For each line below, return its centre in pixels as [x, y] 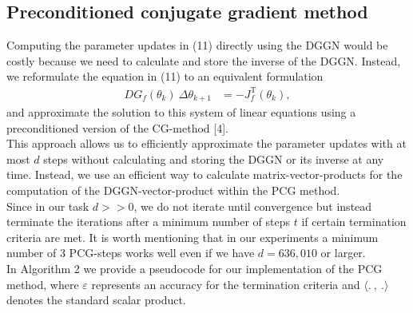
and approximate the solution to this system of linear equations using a [181, 111]
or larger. [343, 253]
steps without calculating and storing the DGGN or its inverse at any [214, 158]
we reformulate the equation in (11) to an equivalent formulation [165, 76]
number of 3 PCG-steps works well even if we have [131, 253]
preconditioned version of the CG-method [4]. [117, 127]
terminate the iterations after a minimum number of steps [149, 222]
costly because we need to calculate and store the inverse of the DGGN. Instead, [204, 60]
